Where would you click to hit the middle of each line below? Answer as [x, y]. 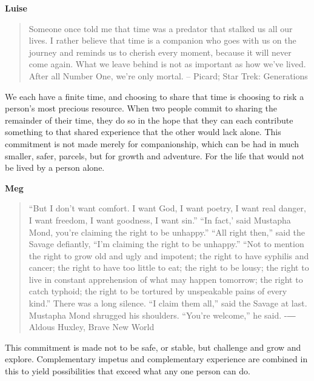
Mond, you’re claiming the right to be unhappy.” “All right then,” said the [167, 232]
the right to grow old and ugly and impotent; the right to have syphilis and [169, 255]
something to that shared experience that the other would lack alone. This [143, 132]
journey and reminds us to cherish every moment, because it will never [160, 52]
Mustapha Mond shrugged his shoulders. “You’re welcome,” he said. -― [162, 315]
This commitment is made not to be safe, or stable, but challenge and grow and [153, 347]
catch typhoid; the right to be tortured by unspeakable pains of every [158, 291]
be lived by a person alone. [55, 167]
